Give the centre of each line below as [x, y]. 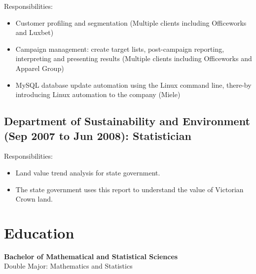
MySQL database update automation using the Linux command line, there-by [133, 85]
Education [39, 232]
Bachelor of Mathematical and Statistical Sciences [91, 256]
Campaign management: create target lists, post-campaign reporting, [120, 49]
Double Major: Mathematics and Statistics [68, 266]
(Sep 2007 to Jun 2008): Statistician [98, 135]
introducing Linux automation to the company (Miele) [98, 94]
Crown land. [34, 199]
